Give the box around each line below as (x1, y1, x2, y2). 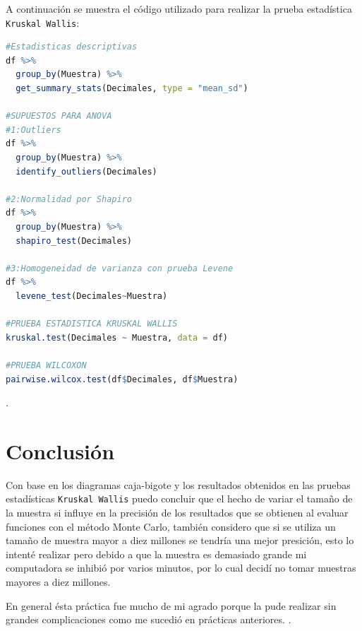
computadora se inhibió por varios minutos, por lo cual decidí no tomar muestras (6, 560, 356, 575)
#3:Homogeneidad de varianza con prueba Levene (6, 263, 234, 273)
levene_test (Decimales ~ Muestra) (16, 290, 168, 301)
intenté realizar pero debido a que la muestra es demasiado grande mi (6, 546, 307, 561)
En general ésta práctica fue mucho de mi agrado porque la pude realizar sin (6, 598, 337, 613)
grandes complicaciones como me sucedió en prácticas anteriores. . (6, 612, 291, 627)
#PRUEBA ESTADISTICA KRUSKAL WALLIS (6, 319, 178, 329)
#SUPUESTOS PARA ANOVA (6, 111, 112, 122)
